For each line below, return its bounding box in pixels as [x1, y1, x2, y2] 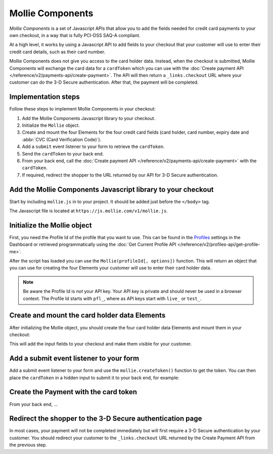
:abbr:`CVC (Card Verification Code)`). [22, 136, 102, 142]
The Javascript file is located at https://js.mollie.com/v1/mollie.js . [9, 208, 168, 214]
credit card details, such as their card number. [9, 49, 106, 55]
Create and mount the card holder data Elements [9, 311, 166, 320]
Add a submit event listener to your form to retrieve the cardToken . [22, 143, 165, 149]
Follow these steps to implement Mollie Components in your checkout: [9, 106, 156, 112]
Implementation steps [9, 93, 80, 101]
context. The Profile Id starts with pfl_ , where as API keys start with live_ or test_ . [23, 295, 202, 301]
